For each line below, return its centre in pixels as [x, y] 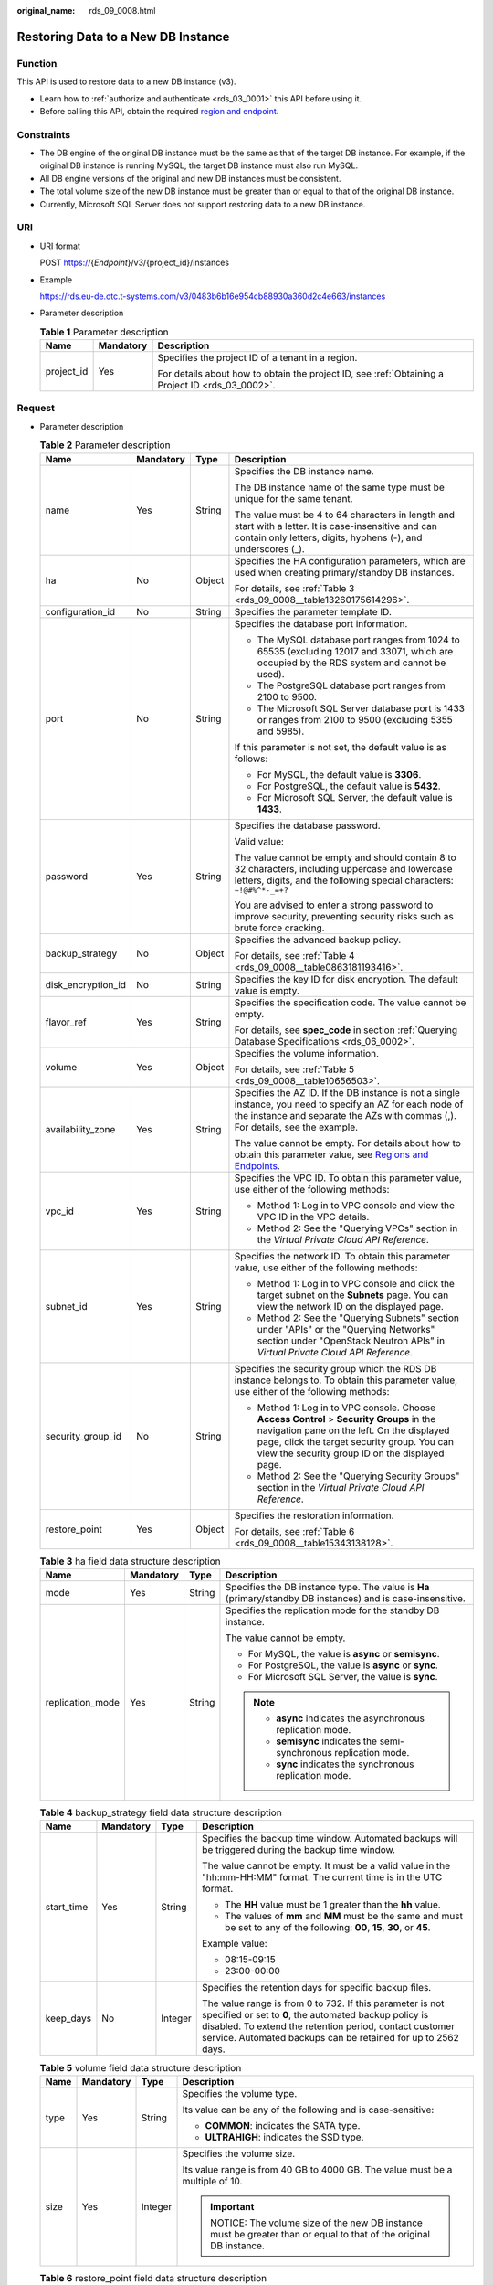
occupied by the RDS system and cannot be [351, 663]
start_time [67, 1908]
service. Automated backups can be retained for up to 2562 [331, 2038]
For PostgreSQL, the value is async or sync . [343, 1665]
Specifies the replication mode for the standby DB [332, 1610]
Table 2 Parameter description [105, 445]
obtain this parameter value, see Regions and [331, 1154]
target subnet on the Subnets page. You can [353, 1295]
